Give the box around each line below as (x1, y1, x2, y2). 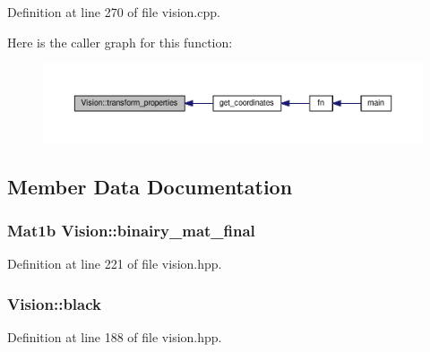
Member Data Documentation (7, 172, 293, 200)
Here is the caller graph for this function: (7, 32, 233, 51)
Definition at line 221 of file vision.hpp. (7, 254, 222, 273)
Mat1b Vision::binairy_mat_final (7, 219, 255, 242)
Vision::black (7, 292, 101, 314)
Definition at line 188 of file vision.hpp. (7, 328, 222, 347)
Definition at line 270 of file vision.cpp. (7, 3, 220, 21)
